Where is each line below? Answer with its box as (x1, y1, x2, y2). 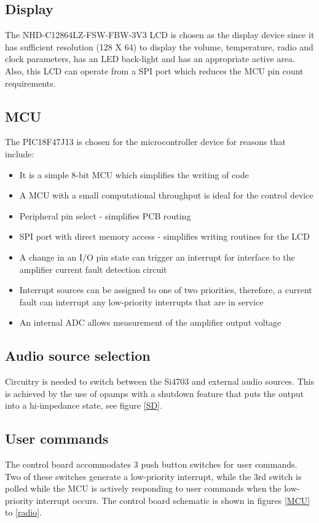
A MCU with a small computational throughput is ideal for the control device (19, 189, 313, 202)
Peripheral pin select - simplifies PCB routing (19, 209, 191, 222)
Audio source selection (5, 346, 151, 365)
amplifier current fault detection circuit (19, 262, 167, 275)
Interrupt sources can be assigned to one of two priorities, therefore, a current (19, 283, 312, 296)
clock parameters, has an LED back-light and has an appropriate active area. (5, 52, 295, 65)
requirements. (5, 76, 56, 89)
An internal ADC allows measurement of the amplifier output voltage (19, 316, 282, 329)
